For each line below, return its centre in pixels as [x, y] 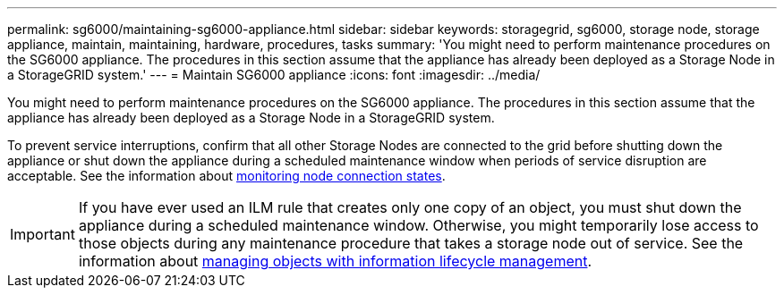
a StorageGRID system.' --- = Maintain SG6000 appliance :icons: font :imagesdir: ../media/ [274, 75]
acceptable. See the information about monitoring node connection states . [226, 176]
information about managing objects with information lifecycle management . [335, 261]
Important [43, 234]
